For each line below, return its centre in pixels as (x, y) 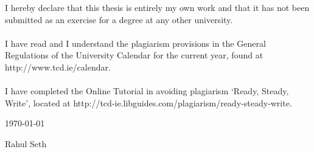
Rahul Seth (26, 143)
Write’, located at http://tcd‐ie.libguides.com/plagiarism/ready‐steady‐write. (148, 102)
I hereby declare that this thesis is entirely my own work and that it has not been (157, 7)
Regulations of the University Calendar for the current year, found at (134, 55)
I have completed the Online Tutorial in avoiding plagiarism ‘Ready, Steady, (147, 91)
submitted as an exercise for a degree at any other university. (119, 19)
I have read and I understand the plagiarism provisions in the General (135, 43)
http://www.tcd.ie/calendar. (58, 67)
